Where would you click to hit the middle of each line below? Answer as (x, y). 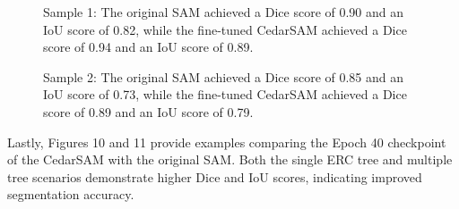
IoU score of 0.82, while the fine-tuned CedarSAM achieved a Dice (225, 29)
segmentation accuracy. (71, 194)
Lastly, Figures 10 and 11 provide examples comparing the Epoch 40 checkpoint (227, 142)
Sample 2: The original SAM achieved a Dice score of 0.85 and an (224, 76)
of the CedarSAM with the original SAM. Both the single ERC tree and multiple (230, 159)
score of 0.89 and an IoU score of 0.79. (148, 111)
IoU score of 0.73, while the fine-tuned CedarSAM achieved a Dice (225, 94)
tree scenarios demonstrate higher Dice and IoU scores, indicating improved (215, 176)
